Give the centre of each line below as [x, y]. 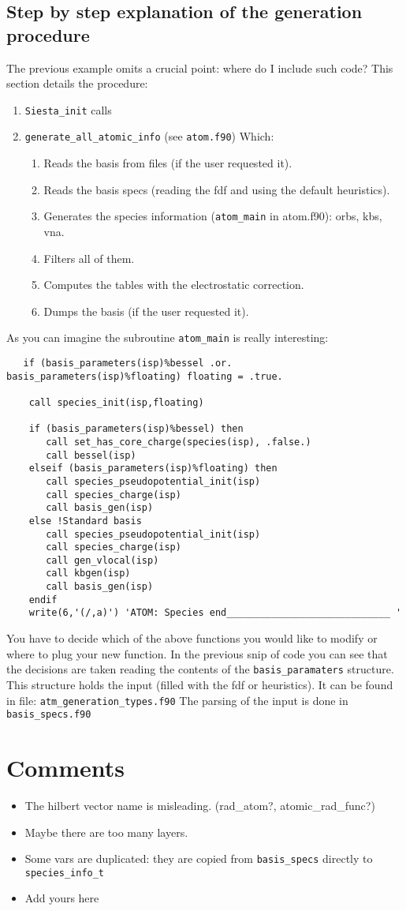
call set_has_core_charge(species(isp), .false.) [179, 442]
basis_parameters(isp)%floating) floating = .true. [145, 376]
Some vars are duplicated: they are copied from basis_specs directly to [199, 859]
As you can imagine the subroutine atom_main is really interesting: [168, 337]
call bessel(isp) [91, 455]
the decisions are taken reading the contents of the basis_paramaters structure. [200, 669]
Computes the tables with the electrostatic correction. [174, 285]
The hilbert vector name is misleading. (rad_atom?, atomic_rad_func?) [200, 805]
